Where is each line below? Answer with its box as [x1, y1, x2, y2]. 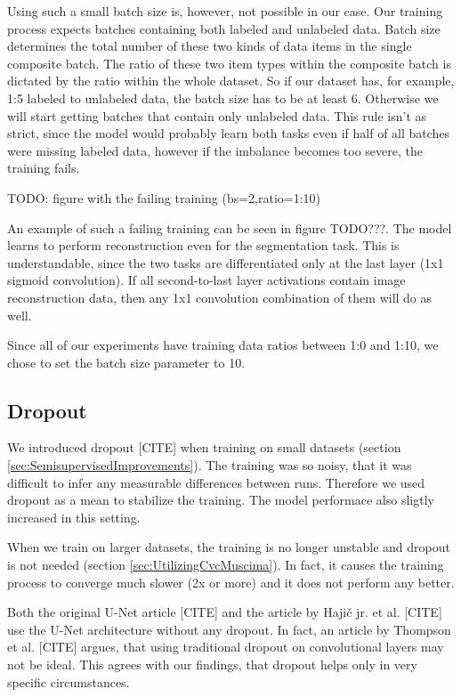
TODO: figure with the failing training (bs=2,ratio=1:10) [7, 188, 321, 207]
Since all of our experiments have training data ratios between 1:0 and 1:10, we [7, 336, 439, 354]
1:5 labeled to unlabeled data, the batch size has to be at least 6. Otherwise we [7, 88, 439, 107]
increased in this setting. [7, 507, 141, 526]
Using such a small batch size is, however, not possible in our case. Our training [7, 2, 443, 20]
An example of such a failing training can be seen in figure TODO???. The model [7, 218, 452, 237]
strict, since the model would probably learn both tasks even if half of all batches [7, 124, 450, 142]
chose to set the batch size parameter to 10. [7, 353, 246, 371]
